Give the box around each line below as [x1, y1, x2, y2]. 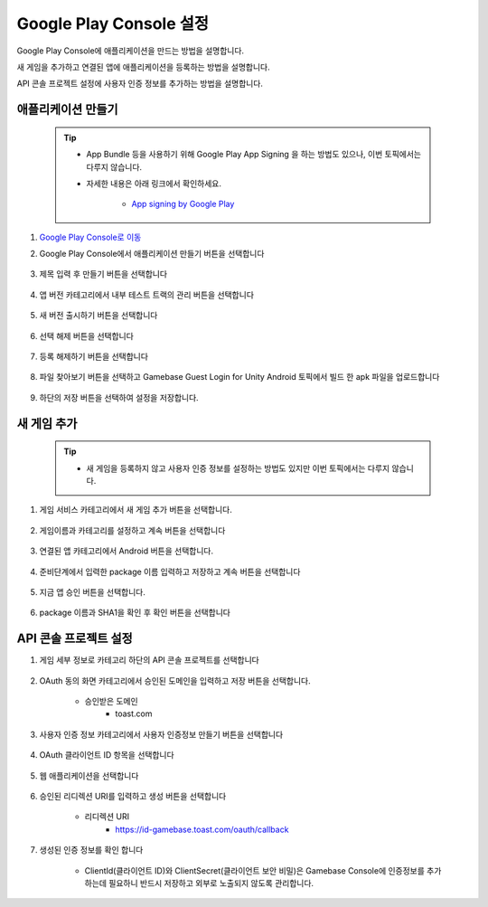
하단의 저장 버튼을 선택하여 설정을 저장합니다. [39, 392, 199, 402]
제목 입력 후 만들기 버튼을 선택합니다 [39, 269, 167, 279]
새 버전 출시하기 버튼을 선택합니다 [39, 310, 158, 321]
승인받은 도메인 [84, 696, 139, 707]
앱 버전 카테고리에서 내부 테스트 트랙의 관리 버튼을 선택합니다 [39, 289, 255, 300]
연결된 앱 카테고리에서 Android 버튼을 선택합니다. [39, 545, 214, 556]
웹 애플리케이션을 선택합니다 [39, 770, 139, 781]
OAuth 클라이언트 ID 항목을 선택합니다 [39, 750, 175, 761]
